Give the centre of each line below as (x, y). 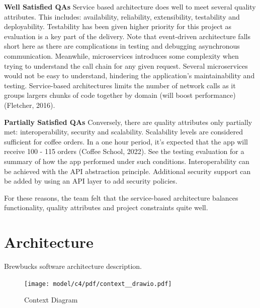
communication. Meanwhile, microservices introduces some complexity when (121, 55)
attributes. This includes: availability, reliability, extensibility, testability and (122, 16)
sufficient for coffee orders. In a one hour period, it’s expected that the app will (126, 141)
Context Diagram (51, 300)
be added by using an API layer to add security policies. (91, 181)
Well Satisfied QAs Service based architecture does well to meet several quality (130, 7)
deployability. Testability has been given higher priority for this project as (118, 26)
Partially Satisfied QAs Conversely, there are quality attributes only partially (128, 122)
